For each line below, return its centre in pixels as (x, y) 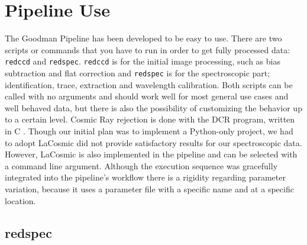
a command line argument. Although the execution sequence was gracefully (141, 165)
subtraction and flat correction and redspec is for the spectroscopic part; (138, 72)
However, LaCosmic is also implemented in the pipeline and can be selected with (151, 154)
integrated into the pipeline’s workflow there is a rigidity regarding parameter (145, 177)
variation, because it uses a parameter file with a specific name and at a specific (149, 188)
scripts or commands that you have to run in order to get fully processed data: (148, 49)
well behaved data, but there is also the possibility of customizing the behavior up (153, 107)
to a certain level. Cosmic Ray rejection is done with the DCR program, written (150, 119)
